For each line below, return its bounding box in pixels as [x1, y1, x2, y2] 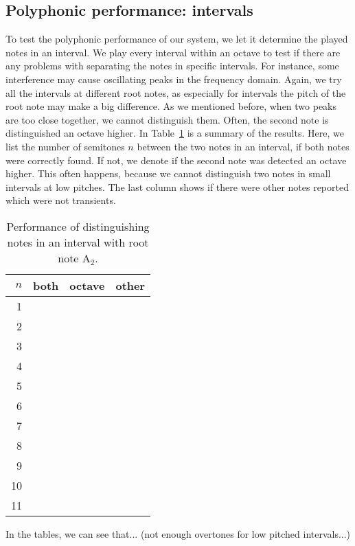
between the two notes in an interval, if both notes [137, 139, 350, 153]
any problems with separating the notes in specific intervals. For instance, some [5, 58, 339, 73]
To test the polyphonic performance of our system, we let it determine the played [5, 32, 348, 46]
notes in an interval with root [7, 234, 149, 250]
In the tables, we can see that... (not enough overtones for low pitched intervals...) [5, 526, 351, 541]
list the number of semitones [5, 139, 125, 153]
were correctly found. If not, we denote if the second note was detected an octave [5, 152, 347, 167]
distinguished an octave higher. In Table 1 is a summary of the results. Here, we [5, 126, 344, 140]
